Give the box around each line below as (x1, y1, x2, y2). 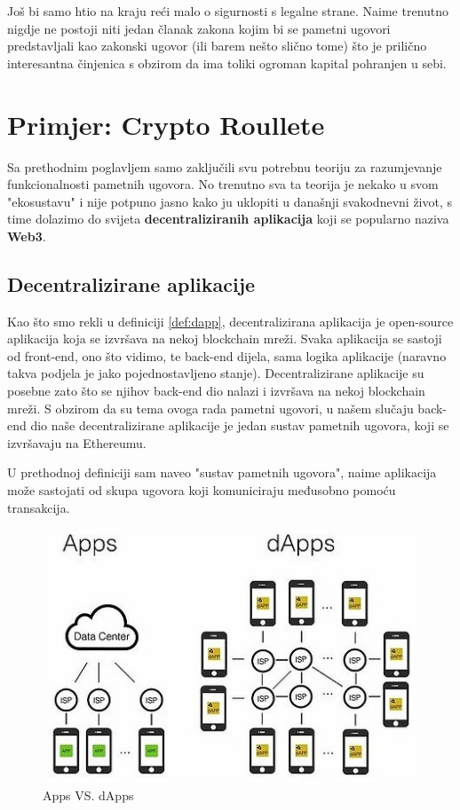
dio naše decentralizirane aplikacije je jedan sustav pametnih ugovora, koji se (30, 416, 449, 435)
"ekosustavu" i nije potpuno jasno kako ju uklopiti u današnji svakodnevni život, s (7, 192, 453, 210)
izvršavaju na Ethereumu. (7, 433, 147, 452)
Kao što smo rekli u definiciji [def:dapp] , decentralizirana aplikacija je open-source (7, 311, 454, 330)
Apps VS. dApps (43, 785, 134, 804)
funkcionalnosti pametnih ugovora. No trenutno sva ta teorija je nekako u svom (7, 175, 439, 193)
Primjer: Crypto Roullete (7, 106, 325, 142)
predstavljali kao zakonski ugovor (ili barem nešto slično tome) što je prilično (7, 36, 427, 55)
